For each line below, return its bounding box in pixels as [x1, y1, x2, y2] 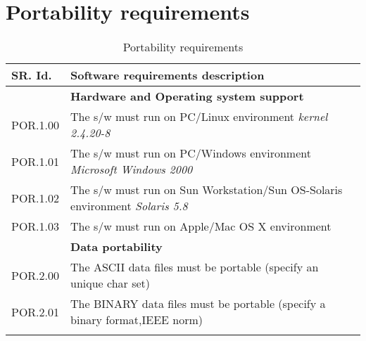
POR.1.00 [11, 116, 60, 133]
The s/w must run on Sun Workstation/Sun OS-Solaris [70, 181, 343, 198]
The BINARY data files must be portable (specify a [70, 295, 326, 312]
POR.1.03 [11, 218, 60, 235]
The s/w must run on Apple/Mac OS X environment [70, 218, 332, 235]
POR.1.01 [11, 153, 60, 169]
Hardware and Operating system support [70, 88, 304, 105]
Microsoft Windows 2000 [70, 161, 193, 178]
